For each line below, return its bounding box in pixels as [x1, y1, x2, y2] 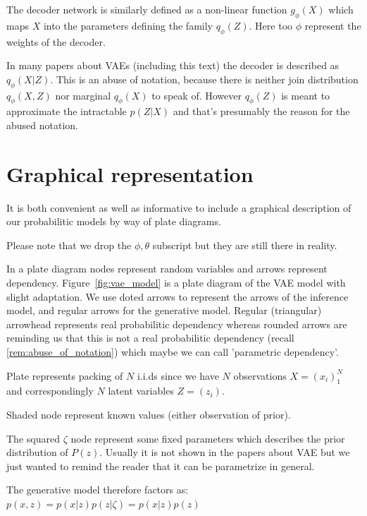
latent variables [108, 383, 174, 398]
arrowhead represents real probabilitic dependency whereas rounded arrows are [6, 316, 347, 331]
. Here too [249, 18, 293, 32]
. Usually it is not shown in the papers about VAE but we [99, 445, 350, 460]
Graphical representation [6, 159, 254, 188]
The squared [6, 431, 60, 445]
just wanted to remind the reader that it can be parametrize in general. [6, 458, 315, 473]
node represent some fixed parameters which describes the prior [70, 431, 345, 445]
